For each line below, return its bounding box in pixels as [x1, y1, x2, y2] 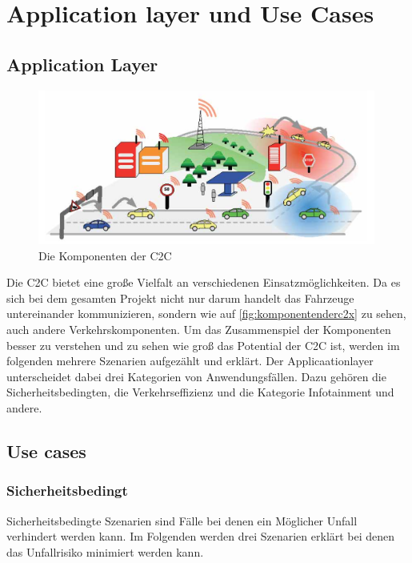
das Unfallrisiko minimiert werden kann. [6, 543, 204, 560]
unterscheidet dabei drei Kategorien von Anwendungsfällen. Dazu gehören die [6, 368, 386, 384]
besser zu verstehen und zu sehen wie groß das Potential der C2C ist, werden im [6, 336, 400, 353]
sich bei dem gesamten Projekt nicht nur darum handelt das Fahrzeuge [6, 289, 354, 306]
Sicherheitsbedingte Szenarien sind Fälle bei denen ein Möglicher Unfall [6, 512, 358, 529]
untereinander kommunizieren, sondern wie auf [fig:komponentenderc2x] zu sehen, [6, 305, 406, 322]
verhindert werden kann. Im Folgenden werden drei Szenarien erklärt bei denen [6, 528, 395, 545]
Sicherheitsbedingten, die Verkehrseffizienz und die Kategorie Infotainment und [6, 384, 394, 400]
